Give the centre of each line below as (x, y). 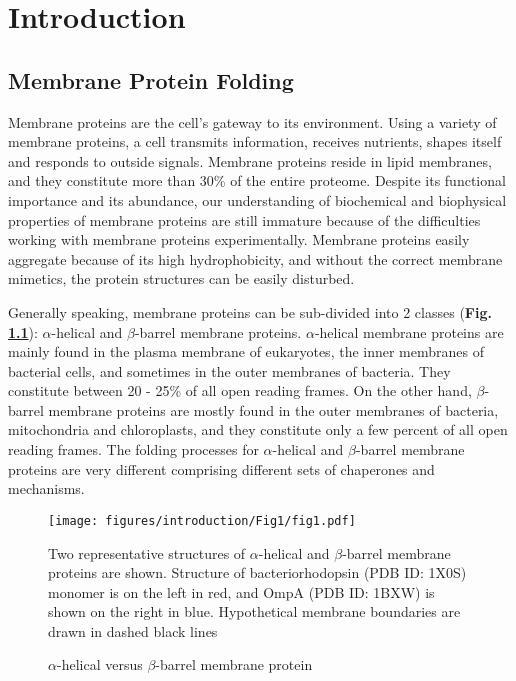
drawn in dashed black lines (133, 630)
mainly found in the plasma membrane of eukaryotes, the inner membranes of (246, 351)
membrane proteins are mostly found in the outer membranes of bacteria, (273, 409)
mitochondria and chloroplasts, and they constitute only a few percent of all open (258, 429)
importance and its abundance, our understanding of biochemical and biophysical (257, 199)
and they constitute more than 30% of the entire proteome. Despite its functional (257, 180)
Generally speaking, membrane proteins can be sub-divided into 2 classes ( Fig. (250, 311)
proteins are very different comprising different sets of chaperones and (221, 468)
